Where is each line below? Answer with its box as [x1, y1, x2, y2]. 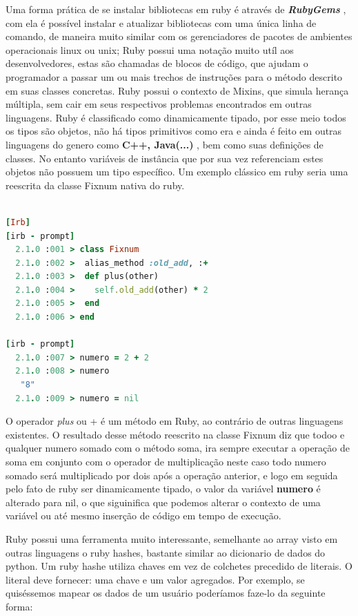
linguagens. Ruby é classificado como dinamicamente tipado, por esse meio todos [6, 110, 346, 124]
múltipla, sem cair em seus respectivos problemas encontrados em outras [6, 97, 312, 111]
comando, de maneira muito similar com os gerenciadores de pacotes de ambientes [6, 29, 352, 44]
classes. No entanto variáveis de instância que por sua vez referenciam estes [6, 151, 324, 165]
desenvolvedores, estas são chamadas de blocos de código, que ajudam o [6, 56, 308, 70]
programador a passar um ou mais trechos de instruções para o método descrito [6, 69, 343, 84]
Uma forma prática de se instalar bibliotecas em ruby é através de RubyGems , [6, 2, 346, 16]
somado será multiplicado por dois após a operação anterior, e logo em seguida [6, 468, 338, 482]
